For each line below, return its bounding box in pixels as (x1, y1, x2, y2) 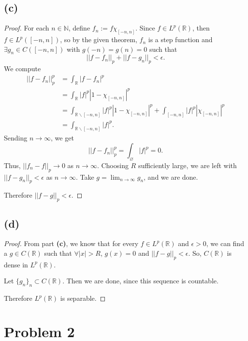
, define (68, 23, 90, 33)
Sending (4, 133, 28, 143)
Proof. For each (4, 23, 49, 33)
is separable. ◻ (60, 293, 106, 303)
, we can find (206, 238, 244, 248)
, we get (51, 133, 74, 143)
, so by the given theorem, (60, 34, 137, 45)
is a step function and (148, 34, 213, 45)
